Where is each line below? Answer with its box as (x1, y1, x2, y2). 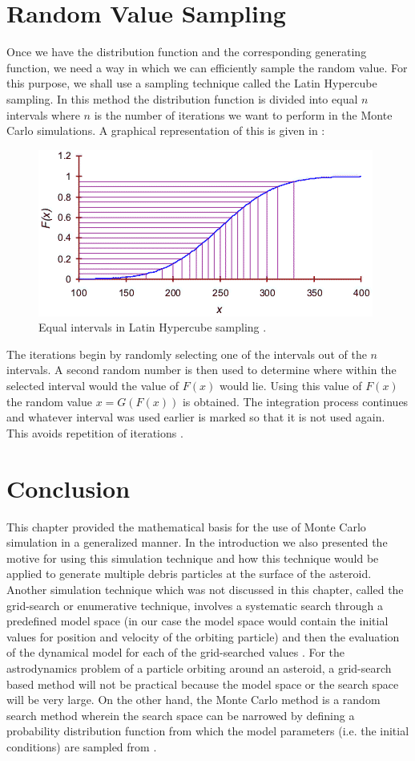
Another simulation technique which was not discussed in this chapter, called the (6, 580, 404, 597)
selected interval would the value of (6, 377, 179, 394)
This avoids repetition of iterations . (6, 424, 183, 441)
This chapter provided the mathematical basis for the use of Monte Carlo (6, 518, 366, 535)
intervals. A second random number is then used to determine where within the (6, 361, 397, 378)
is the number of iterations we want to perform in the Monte (94, 106, 393, 123)
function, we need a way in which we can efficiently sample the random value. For (6, 59, 408, 75)
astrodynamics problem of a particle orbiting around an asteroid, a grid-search (6, 659, 392, 676)
